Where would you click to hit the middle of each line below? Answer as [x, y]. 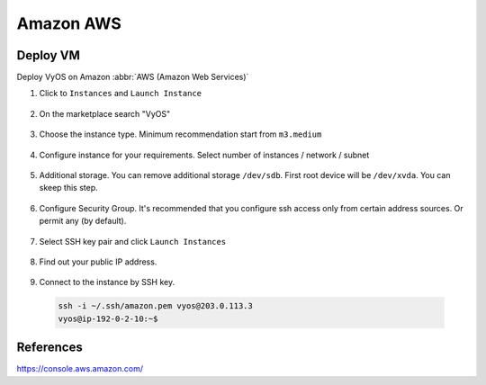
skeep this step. [68, 188]
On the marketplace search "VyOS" [105, 113]
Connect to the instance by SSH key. [107, 282]
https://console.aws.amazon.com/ [80, 369]
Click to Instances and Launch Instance [121, 94]
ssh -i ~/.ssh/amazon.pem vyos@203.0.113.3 [156, 306]
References [49, 348]
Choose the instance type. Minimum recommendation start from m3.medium [180, 134]
